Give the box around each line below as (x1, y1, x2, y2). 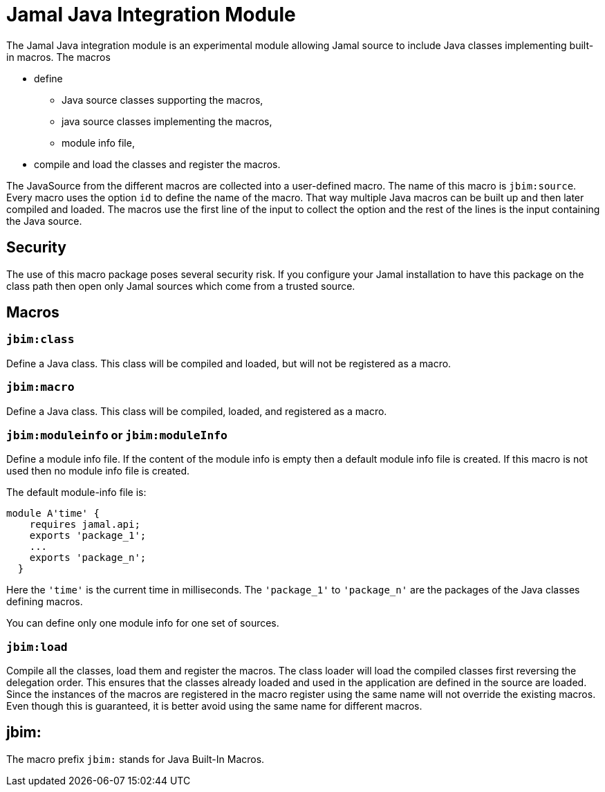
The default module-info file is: (6, 486, 147, 499)
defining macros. (6, 596, 83, 608)
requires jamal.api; (29, 519, 140, 531)
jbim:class (6, 333, 75, 347)
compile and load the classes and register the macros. (34, 158, 281, 170)
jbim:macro (6, 380, 75, 394)
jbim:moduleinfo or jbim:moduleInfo (6, 427, 227, 442)
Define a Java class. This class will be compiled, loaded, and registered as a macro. (6, 405, 387, 417)
